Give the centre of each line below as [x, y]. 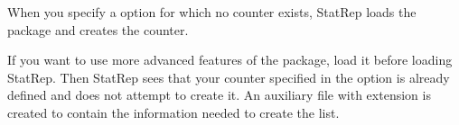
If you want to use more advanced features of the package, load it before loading [230, 60]
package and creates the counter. [98, 29]
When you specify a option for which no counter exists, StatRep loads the [212, 12]
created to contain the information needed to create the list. [173, 112]
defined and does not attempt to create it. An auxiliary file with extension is [219, 95]
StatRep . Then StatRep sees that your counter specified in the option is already [229, 77]
